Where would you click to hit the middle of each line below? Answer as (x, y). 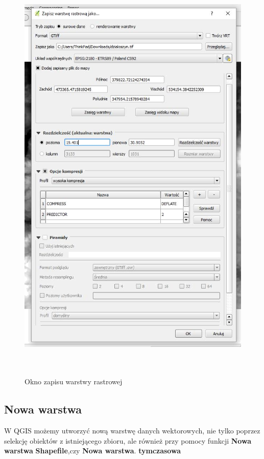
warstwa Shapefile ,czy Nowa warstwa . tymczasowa (92, 451)
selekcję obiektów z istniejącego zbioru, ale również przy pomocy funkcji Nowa (128, 440)
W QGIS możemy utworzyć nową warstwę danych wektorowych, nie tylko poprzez (132, 430)
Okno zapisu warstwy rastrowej (74, 381)
